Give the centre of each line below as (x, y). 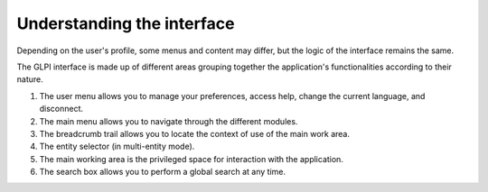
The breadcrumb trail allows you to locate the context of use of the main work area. (195, 133)
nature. (30, 79)
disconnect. (61, 109)
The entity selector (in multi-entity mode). (117, 146)
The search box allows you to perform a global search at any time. (163, 172)
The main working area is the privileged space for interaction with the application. (191, 159)
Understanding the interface (126, 23)
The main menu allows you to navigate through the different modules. (169, 121)
